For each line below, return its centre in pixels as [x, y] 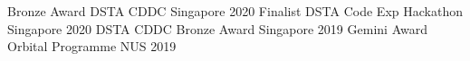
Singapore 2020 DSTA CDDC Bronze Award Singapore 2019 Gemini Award [217, 28]
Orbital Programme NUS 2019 [92, 46]
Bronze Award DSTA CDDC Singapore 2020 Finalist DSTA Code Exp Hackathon [235, 11]
